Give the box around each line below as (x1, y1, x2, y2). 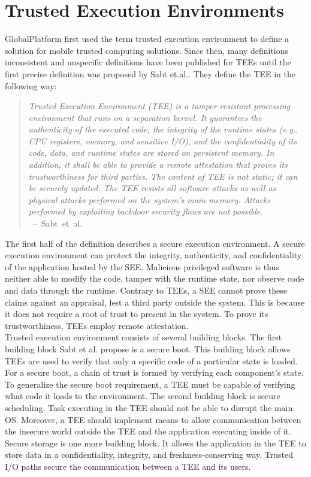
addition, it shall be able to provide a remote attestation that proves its (28, 158, 288, 171)
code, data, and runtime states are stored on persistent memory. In (28, 146, 274, 159)
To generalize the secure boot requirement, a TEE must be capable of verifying (5, 378, 295, 390)
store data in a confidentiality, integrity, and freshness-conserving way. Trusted (5, 448, 293, 461)
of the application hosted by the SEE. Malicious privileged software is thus (5, 260, 279, 273)
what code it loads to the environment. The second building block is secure (5, 390, 280, 402)
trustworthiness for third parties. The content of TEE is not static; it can (28, 170, 298, 182)
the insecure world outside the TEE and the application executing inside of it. (5, 425, 291, 437)
